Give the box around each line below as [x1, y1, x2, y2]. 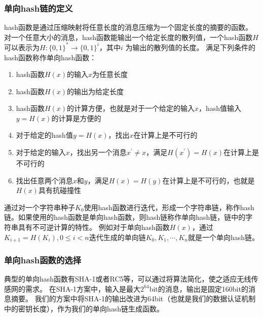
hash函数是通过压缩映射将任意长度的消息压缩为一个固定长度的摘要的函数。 [4, 22, 253, 32]
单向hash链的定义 [4, 2, 73, 14]
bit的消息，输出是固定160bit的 [149, 283, 248, 294]
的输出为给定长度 [67, 86, 124, 96]
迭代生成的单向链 [89, 231, 146, 242]
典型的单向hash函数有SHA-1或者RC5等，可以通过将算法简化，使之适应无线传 [4, 273, 258, 284]
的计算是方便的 [51, 112, 101, 123]
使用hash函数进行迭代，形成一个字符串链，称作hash [84, 202, 254, 212]
